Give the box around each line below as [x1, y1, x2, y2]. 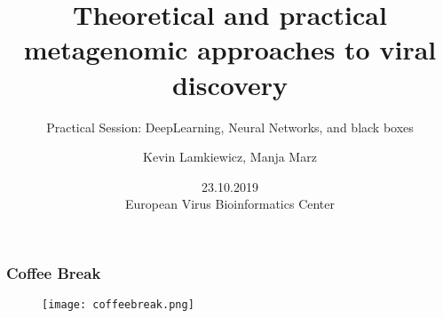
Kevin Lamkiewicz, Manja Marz [143, 147, 317, 166]
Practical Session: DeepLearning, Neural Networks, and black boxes [46, 117, 414, 136]
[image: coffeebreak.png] [42, 298, 194, 312]
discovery [171, 66, 289, 102]
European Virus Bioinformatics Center [125, 195, 335, 213]
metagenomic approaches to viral [23, 31, 437, 68]
